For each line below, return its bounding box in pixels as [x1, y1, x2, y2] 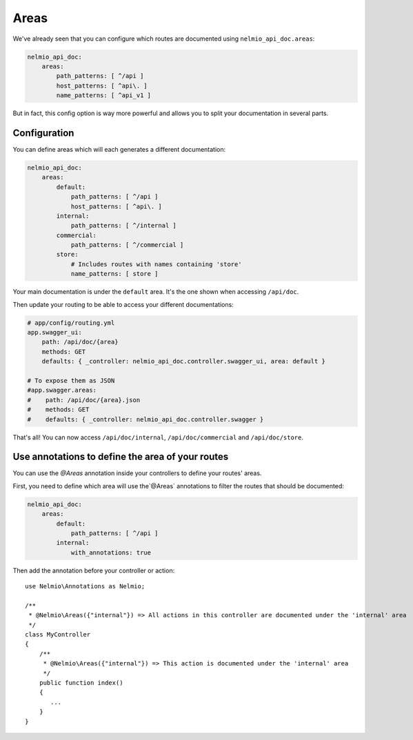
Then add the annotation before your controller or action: [12, 566, 175, 574]
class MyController [25, 631, 91, 639]
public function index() [39, 679, 123, 687]
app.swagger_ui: [27, 328, 83, 337]
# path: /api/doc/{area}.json [27, 396, 141, 403]
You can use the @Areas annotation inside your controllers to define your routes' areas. [12, 469, 262, 477]
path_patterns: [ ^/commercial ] [70, 241, 184, 249]
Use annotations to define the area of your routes [12, 451, 229, 463]
